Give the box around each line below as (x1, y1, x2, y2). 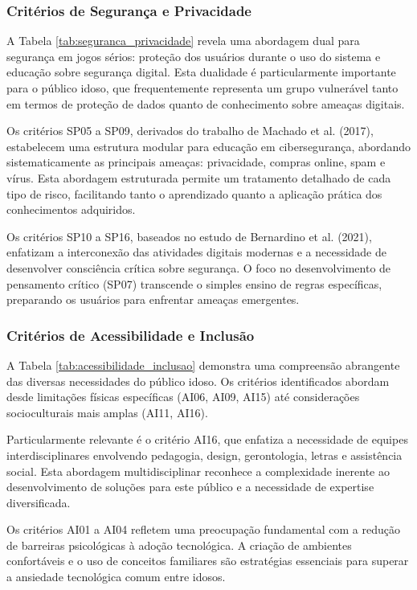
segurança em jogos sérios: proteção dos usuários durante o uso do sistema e (6, 47, 381, 64)
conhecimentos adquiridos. (6, 201, 136, 218)
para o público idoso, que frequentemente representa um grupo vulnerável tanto (6, 80, 399, 96)
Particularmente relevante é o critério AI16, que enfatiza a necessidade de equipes (6, 431, 408, 448)
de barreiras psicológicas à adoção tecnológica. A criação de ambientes (6, 536, 352, 553)
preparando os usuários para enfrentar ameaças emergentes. (6, 291, 300, 308)
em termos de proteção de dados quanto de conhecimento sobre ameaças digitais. (6, 95, 405, 112)
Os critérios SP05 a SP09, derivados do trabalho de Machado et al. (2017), (6, 122, 374, 139)
